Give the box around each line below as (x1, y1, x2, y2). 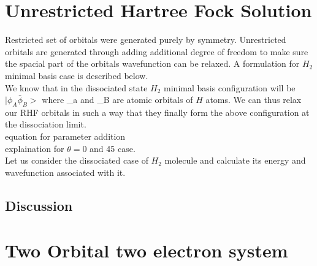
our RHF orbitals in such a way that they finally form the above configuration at (5, 105, 310, 118)
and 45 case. (90, 142, 136, 154)
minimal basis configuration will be (164, 81, 296, 94)
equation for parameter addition (5, 130, 126, 143)
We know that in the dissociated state (5, 81, 148, 94)
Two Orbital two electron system (5, 238, 288, 263)
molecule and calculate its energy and (164, 154, 306, 167)
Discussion (5, 196, 73, 215)
